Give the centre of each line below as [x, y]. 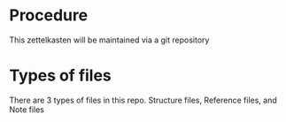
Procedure [49, 15]
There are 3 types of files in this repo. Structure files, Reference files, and [143, 100]
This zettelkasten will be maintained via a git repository [109, 40]
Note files [27, 109]
